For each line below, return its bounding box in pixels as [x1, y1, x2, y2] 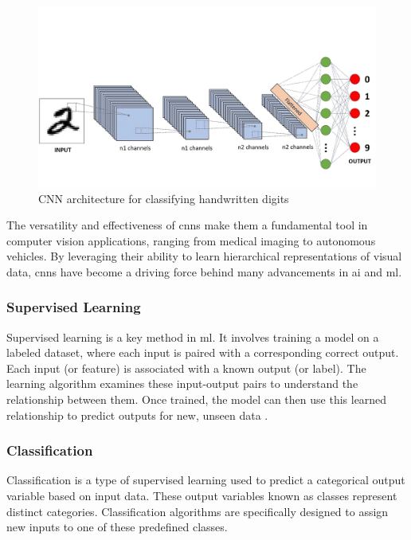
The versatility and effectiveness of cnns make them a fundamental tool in [6, 217, 368, 233]
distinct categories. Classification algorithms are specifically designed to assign [6, 503, 389, 519]
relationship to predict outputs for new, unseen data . [6, 406, 268, 423]
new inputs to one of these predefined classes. [6, 518, 228, 535]
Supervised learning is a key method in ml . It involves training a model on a [6, 328, 379, 345]
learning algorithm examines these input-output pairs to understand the [6, 375, 358, 392]
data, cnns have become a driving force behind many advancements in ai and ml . [6, 263, 402, 280]
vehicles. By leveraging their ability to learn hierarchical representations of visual [6, 248, 402, 264]
